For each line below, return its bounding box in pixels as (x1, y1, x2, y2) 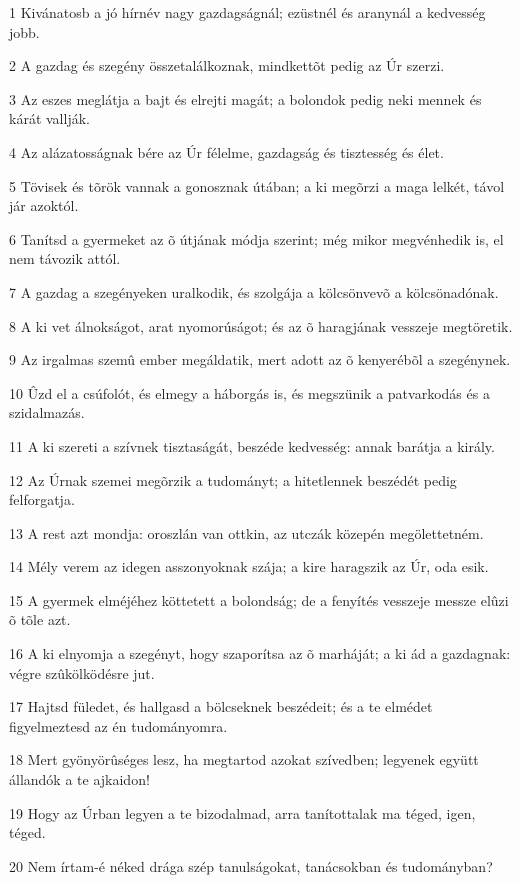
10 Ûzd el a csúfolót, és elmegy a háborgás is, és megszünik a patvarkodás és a (9, 382, 490, 403)
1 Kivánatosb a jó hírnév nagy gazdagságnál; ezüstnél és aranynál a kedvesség (9, 2, 486, 22)
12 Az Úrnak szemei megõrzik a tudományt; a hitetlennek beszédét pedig (9, 469, 457, 490)
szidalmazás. (9, 402, 85, 423)
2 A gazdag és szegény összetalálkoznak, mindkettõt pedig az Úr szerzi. (9, 55, 445, 76)
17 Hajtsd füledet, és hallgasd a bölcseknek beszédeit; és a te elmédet (9, 696, 433, 717)
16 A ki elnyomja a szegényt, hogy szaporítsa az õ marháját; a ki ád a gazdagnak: (9, 643, 511, 664)
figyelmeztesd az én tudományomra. (9, 715, 228, 736)
